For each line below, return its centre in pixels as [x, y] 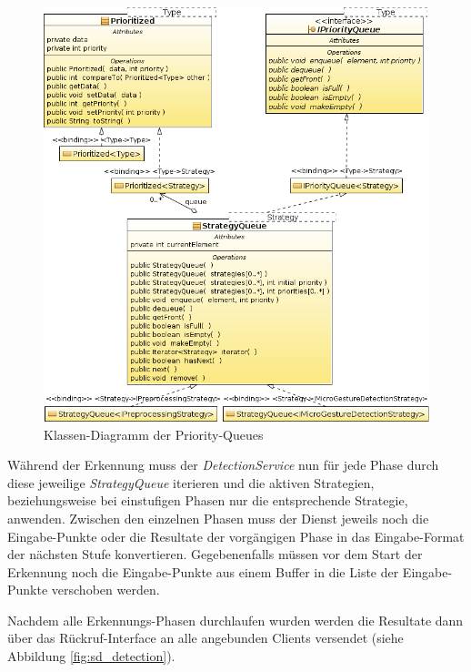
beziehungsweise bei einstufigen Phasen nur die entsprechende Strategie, [208, 500]
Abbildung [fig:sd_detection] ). [91, 656]
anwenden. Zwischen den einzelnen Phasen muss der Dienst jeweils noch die [218, 518]
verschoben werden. [105, 590]
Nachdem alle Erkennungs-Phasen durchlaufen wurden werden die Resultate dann [235, 620]
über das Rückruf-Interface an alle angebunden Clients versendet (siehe [205, 638]
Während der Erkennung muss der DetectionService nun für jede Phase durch [223, 465]
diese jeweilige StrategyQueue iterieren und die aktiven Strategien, [191, 482]
